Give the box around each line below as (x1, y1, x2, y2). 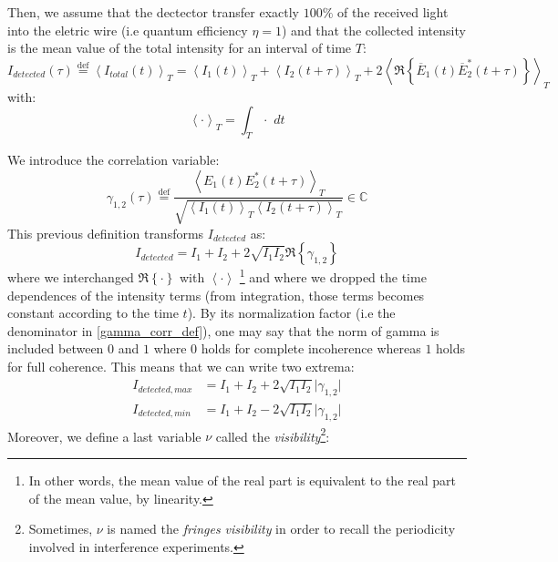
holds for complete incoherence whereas (201, 339, 421, 358)
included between (7, 339, 104, 358)
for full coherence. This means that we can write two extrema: (7, 357, 355, 375)
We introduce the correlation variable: (7, 149, 220, 169)
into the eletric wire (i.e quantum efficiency (7, 20, 248, 39)
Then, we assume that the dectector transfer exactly (7, 3, 299, 21)
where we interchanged (7, 268, 134, 287)
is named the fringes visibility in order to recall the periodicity (107, 519, 456, 538)
